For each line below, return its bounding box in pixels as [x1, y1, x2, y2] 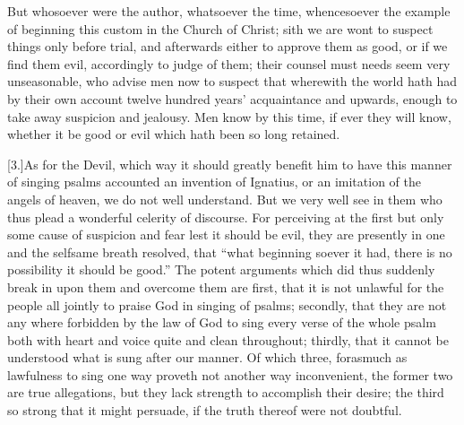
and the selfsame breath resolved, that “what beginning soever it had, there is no [7, 242, 452, 261]
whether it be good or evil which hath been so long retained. [7, 125, 340, 143]
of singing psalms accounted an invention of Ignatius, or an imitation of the [7, 172, 421, 191]
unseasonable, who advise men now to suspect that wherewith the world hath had [7, 72, 458, 91]
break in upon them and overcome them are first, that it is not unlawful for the [7, 277, 444, 296]
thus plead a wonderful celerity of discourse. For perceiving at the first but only [7, 207, 444, 226]
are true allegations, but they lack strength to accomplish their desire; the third [7, 383, 444, 402]
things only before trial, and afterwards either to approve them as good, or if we [7, 37, 448, 56]
